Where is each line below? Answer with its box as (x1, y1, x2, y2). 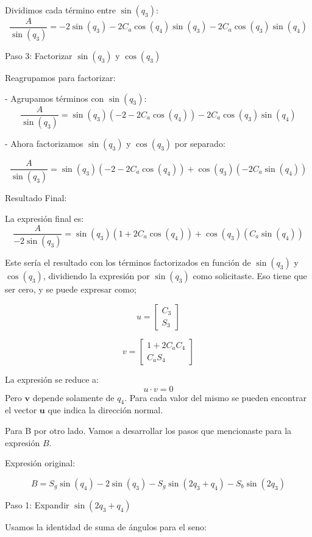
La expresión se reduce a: (5, 373, 99, 385)
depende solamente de (32, 391, 115, 404)
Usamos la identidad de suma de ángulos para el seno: (5, 520, 207, 533)
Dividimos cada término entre (5, 4, 116, 16)
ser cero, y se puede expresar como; (5, 283, 136, 296)
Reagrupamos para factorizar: (5, 71, 116, 84)
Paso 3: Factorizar (5, 49, 73, 62)
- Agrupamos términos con (5, 91, 104, 104)
